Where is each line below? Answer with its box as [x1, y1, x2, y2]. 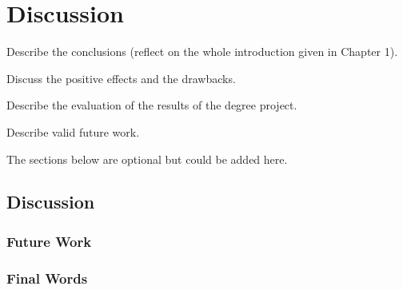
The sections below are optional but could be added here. [6, 150, 288, 167]
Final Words [6, 268, 88, 288]
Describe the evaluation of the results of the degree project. [6, 97, 297, 113]
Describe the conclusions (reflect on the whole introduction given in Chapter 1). [6, 43, 398, 60]
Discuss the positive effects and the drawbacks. [6, 70, 236, 86]
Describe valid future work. [6, 123, 140, 140]
